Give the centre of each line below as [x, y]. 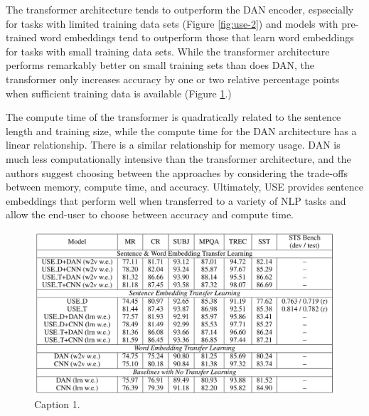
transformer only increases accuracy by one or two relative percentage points [173, 79]
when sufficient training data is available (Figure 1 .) [119, 93]
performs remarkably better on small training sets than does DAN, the [160, 65]
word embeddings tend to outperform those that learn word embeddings [197, 37]
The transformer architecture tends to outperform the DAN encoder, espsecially [180, 9]
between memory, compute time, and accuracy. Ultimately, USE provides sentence [184, 187]
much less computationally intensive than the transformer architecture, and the [178, 158]
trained [21, 37]
